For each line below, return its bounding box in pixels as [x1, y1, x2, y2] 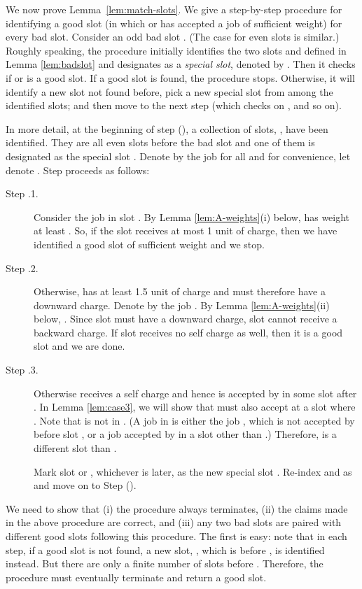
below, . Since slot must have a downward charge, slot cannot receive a [34, 311, 337, 326]
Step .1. [6, 186, 39, 201]
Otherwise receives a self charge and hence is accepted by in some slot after [34, 385, 357, 400]
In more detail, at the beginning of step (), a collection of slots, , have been [6, 121, 328, 136]
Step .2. [6, 260, 39, 275]
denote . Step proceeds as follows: [6, 162, 150, 177]
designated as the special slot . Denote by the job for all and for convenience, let [6, 148, 351, 163]
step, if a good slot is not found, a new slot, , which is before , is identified [6, 542, 325, 557]
